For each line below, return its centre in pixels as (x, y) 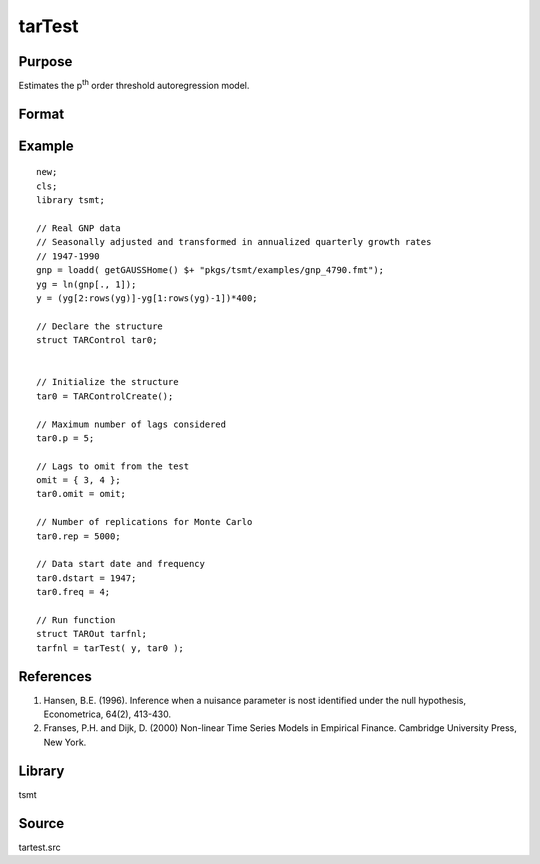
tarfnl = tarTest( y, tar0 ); (110, 648)
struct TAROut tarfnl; (92, 634)
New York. (65, 742)
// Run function (76, 619)
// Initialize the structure (107, 382)
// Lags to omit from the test (113, 466)
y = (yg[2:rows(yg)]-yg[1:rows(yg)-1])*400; (147, 298)
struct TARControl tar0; (97, 340)
